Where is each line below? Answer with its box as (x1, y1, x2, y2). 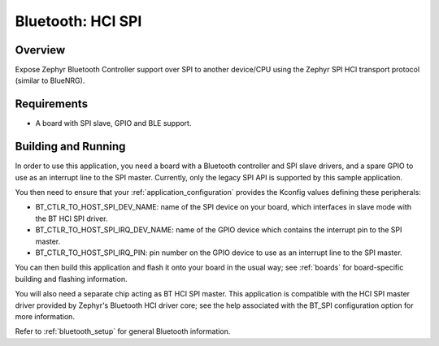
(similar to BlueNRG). (15, 76, 85, 85)
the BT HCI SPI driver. (35, 214, 108, 223)
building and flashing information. (15, 274, 128, 283)
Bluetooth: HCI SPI (15, 12, 142, 30)
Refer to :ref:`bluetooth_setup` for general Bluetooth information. (15, 327, 231, 336)
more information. (15, 311, 75, 321)
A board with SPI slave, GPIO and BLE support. (35, 119, 192, 128)
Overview (15, 43, 66, 57)
